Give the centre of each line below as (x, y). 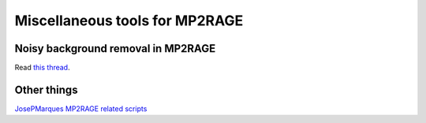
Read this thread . (42, 68)
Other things (46, 89)
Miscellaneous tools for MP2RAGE (129, 20)
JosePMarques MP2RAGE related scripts (81, 108)
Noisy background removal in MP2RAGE (115, 48)
